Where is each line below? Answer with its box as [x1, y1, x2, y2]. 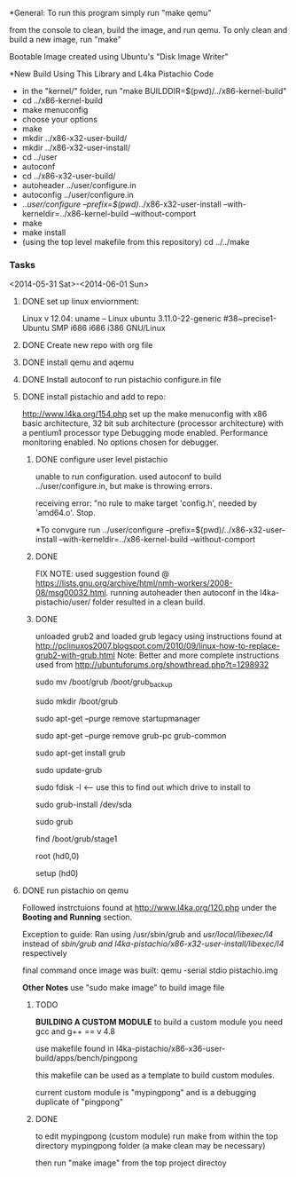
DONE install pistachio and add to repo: [21, 391, 167, 402]
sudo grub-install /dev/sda [35, 799, 133, 810]
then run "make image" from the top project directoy [35, 1157, 228, 1168]
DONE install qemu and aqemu [21, 357, 135, 367]
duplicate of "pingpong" [35, 1096, 124, 1108]
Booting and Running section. [21, 912, 133, 922]
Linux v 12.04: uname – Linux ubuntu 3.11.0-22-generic [21, 313, 222, 324]
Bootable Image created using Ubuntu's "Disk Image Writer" [9, 51, 229, 61]
